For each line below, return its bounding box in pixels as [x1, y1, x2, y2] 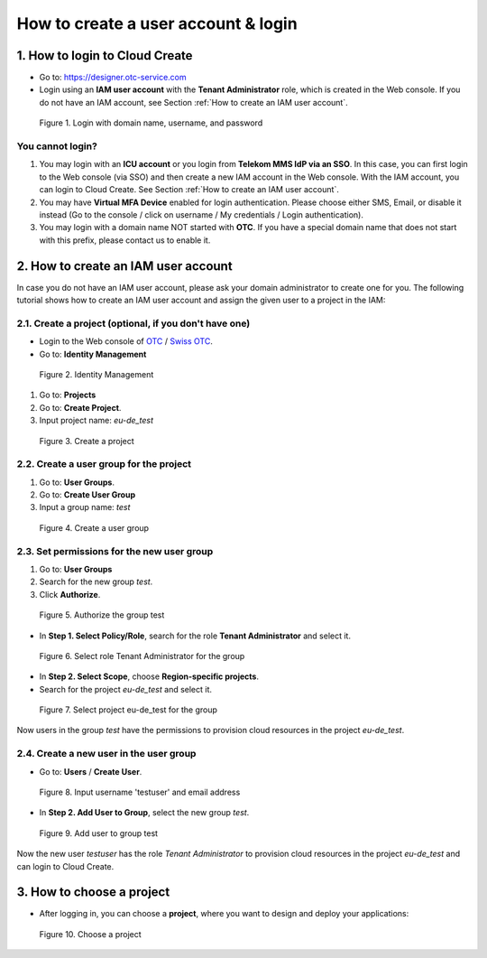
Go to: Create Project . [39, 402, 122, 413]
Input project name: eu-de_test [39, 415, 153, 426]
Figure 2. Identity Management [39, 368, 154, 379]
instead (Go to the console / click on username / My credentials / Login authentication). [39, 209, 364, 220]
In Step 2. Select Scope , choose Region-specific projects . [39, 671, 259, 682]
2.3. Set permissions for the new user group [16, 544, 214, 557]
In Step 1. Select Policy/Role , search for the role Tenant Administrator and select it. [39, 630, 352, 641]
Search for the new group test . [39, 576, 153, 587]
